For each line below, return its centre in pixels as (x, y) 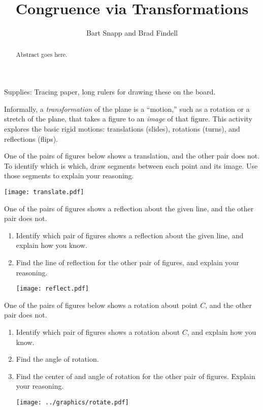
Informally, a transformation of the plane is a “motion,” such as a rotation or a (127, 108)
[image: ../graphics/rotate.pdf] (72, 402)
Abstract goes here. (42, 54)
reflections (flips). (31, 138)
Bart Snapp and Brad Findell (132, 33)
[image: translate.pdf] (44, 192)
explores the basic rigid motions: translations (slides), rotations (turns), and (122, 128)
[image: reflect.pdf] (52, 289)
